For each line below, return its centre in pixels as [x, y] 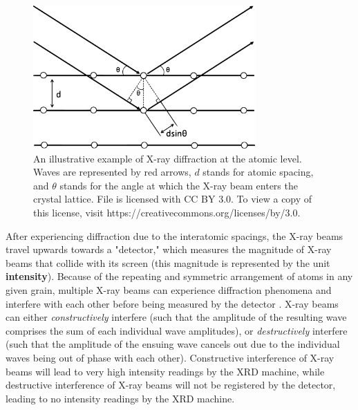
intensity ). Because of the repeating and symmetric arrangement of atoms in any [179, 276]
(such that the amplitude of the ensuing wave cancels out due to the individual [173, 344]
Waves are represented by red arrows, [112, 172]
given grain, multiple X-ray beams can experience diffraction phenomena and [169, 289]
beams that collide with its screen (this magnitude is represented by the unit [168, 262]
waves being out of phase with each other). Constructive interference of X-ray [170, 357]
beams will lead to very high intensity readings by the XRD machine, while [165, 371]
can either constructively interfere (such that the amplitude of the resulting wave [176, 317]
